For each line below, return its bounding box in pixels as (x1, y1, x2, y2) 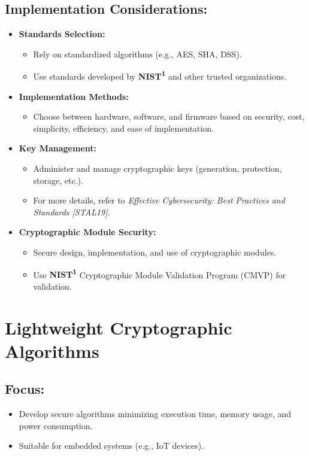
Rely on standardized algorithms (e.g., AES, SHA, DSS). (33, 47, 242, 60)
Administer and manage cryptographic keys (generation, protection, (33, 162, 282, 175)
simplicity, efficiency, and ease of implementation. (33, 121, 214, 134)
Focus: (5, 379, 45, 398)
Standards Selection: (19, 28, 105, 40)
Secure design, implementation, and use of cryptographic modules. (33, 245, 277, 258)
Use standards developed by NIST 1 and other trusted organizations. (33, 68, 287, 83)
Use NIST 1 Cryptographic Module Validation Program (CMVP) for (33, 266, 286, 281)
